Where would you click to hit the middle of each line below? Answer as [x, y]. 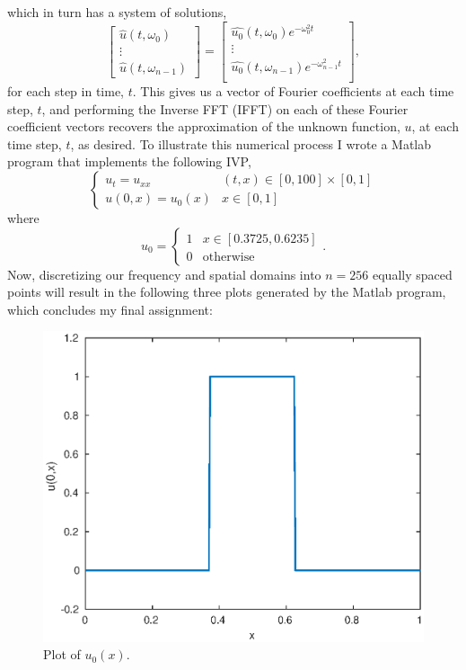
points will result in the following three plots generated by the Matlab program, [227, 292]
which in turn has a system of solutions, [117, 12]
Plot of [62, 654]
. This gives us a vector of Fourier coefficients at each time [293, 91]
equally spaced [412, 274]
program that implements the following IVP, [129, 161]
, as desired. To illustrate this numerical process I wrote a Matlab [251, 143]
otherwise [229, 257]
